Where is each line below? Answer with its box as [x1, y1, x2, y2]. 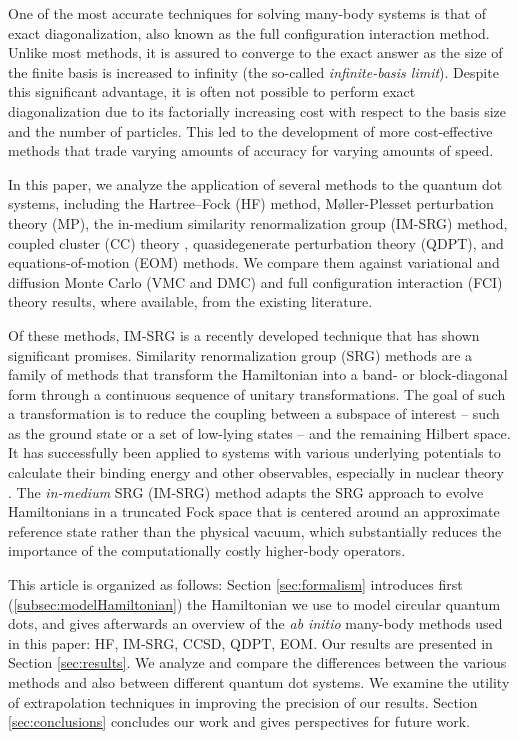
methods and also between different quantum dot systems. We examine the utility [8, 672, 510, 692]
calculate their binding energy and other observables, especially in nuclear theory [8, 462, 504, 483]
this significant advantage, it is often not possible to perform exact [8, 81, 416, 102]
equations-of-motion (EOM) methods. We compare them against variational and [8, 252, 500, 273]
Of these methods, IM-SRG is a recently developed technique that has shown [8, 324, 480, 345]
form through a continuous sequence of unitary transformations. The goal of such [8, 383, 506, 404]
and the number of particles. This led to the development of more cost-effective [8, 120, 493, 141]
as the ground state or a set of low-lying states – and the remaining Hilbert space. [8, 422, 511, 443]
